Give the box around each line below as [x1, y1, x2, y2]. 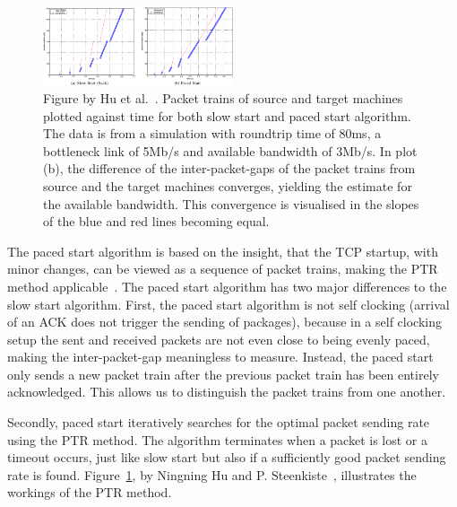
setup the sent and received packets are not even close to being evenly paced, [7, 329, 430, 348]
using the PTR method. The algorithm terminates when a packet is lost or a [7, 430, 427, 449]
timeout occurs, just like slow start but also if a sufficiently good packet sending [7, 448, 446, 467]
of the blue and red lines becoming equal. [43, 212, 270, 231]
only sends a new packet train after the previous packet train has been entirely [7, 364, 439, 383]
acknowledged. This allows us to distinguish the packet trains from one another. [7, 382, 446, 401]
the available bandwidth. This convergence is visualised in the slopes [43, 194, 419, 213]
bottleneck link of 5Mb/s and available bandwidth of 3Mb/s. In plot [43, 141, 418, 160]
